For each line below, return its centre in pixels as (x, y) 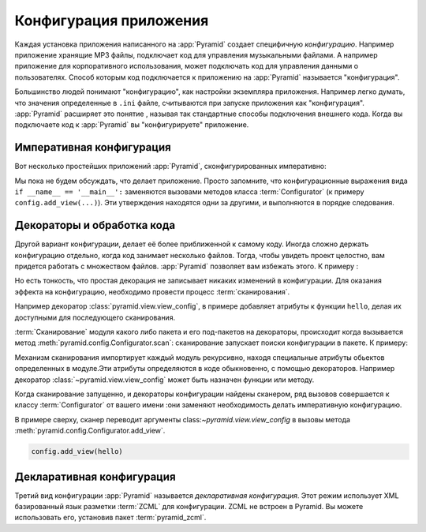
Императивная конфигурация (93, 147)
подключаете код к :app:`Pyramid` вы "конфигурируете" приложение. (132, 125)
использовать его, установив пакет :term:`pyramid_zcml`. (110, 518)
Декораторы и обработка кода (95, 225)
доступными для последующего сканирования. (95, 317)
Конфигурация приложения (112, 21)
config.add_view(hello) (77, 451)
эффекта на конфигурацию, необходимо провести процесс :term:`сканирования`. (152, 291)
